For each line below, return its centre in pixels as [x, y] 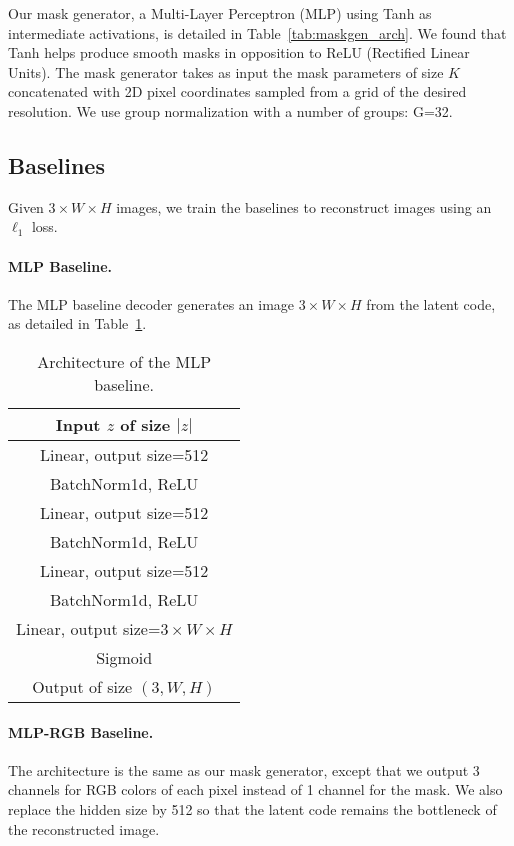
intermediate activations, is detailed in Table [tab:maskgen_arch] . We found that [257, 32]
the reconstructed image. [84, 828]
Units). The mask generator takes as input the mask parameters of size [226, 71]
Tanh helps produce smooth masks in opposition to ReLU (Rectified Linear [239, 52]
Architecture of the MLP [124, 361]
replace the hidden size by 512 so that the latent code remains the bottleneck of [252, 808]
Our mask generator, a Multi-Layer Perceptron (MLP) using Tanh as [220, 13]
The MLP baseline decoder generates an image [151, 303]
